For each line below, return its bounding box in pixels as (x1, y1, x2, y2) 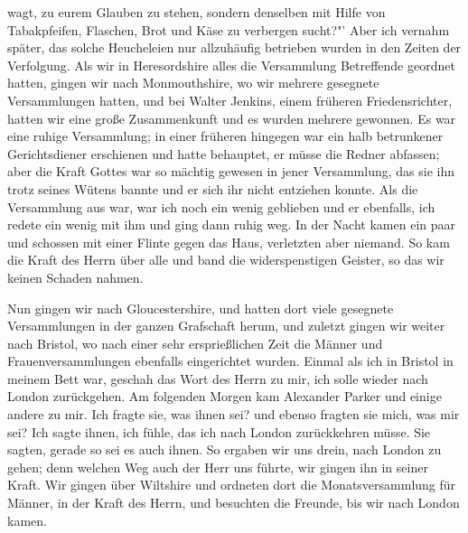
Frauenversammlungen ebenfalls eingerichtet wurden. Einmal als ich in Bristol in (7, 351, 454, 370)
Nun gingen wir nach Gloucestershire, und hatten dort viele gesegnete (7, 298, 394, 317)
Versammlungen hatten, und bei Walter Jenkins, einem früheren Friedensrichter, (7, 90, 453, 109)
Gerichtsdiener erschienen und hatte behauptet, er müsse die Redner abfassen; (7, 144, 440, 163)
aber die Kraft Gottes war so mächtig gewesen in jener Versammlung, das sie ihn (7, 162, 454, 181)
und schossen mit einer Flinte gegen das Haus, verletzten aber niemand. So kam (7, 232, 450, 251)
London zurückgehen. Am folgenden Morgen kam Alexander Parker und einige (7, 387, 442, 406)
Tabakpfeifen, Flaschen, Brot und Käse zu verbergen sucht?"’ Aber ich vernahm (7, 20, 450, 39)
